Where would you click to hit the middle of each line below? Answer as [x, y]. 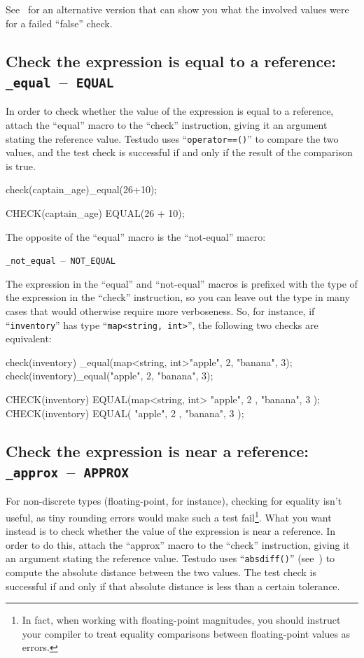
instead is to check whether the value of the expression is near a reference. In [171, 531]
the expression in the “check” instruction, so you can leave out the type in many [178, 297]
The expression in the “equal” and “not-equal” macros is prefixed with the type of [182, 283]
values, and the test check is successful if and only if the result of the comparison [179, 152]
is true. [21, 166]
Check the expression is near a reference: [157, 450]
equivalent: [29, 338]
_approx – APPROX [67, 471]
